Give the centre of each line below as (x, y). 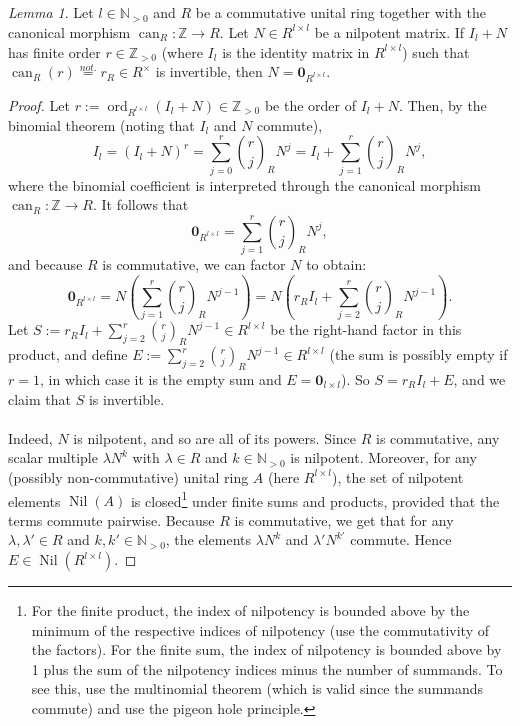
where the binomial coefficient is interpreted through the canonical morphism (244, 184)
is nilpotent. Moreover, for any (383, 457)
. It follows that (140, 204)
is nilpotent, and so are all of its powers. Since (215, 437)
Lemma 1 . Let (51, 12)
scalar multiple (53, 457)
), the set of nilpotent (398, 476)
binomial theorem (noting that (101, 124)
